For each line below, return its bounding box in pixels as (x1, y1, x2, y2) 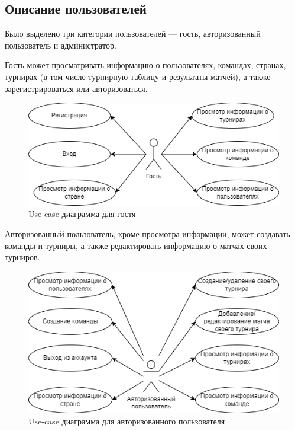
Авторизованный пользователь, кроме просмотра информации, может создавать (5, 227, 290, 240)
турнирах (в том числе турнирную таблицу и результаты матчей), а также (5, 70, 271, 82)
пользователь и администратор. (5, 39, 116, 51)
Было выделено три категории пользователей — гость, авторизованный (5, 27, 261, 40)
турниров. (5, 251, 40, 263)
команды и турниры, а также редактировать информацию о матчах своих (5, 239, 267, 251)
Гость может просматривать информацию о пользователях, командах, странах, (5, 59, 286, 71)
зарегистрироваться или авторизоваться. (5, 82, 148, 94)
